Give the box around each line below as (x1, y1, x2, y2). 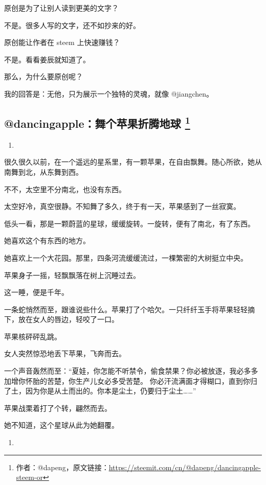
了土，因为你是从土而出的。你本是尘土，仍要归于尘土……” (4, 385, 196, 396)
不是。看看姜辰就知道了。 (4, 54, 90, 64)
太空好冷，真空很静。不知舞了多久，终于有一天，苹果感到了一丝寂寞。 (4, 201, 240, 212)
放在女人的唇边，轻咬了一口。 (18, 314, 119, 325)
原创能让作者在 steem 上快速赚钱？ (4, 37, 120, 48)
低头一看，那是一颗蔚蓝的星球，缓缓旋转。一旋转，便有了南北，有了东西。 (4, 218, 255, 228)
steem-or (16, 472, 43, 482)
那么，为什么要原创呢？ (4, 71, 83, 82)
